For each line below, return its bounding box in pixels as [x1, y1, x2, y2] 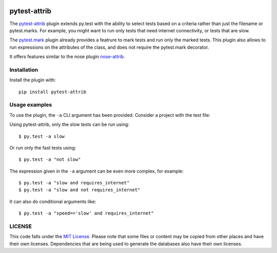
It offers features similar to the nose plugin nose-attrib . [9, 54, 125, 60]
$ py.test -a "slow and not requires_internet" [18, 187, 141, 193]
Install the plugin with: [9, 77, 56, 83]
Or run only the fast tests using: [9, 144, 76, 151]
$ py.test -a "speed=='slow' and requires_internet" [18, 210, 154, 216]
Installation [9, 66, 38, 73]
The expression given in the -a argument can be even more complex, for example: [9, 168, 184, 174]
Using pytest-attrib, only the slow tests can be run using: [9, 121, 130, 128]
